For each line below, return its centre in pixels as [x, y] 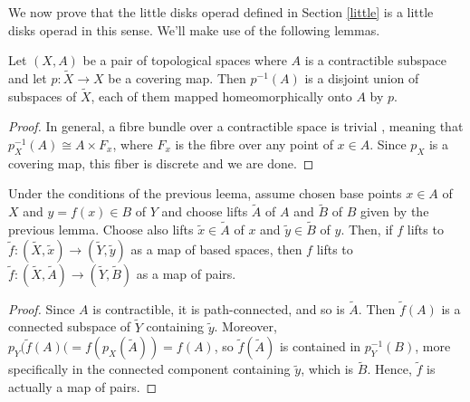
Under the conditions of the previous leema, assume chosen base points [205, 193]
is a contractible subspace [375, 60]
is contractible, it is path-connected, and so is [219, 308]
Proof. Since [42, 308]
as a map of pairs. [186, 273]
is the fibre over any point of [254, 144]
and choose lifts [205, 211]
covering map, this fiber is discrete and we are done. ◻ [161, 163]
